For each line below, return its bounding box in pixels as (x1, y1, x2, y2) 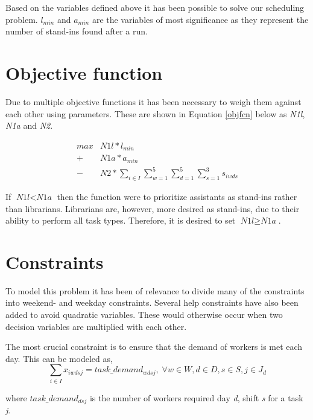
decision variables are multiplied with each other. (5, 320, 187, 332)
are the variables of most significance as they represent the (92, 13, 309, 25)
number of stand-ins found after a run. (5, 25, 148, 37)
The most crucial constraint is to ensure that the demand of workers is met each (5, 340, 303, 353)
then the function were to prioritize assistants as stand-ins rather (57, 190, 297, 202)
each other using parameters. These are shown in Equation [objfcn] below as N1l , (5, 107, 305, 120)
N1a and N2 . (5, 119, 53, 132)
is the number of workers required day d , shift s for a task (89, 391, 303, 404)
